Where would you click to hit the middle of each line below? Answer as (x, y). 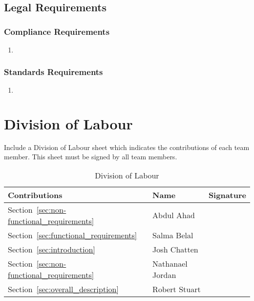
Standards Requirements (53, 71)
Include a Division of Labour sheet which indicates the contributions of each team (127, 147)
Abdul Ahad (174, 215)
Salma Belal (173, 235)
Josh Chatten (175, 249)
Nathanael (170, 263)
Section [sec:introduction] (52, 249)
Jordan (164, 275)
